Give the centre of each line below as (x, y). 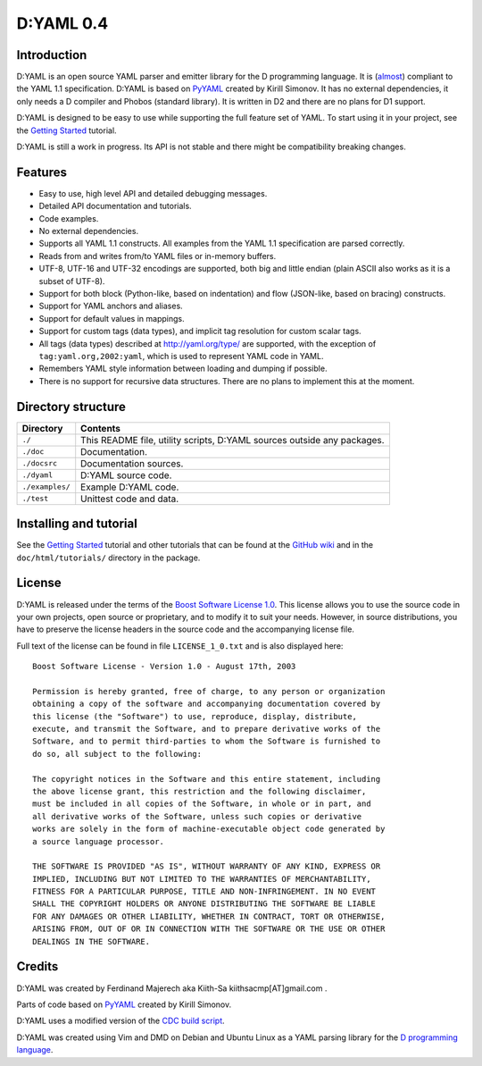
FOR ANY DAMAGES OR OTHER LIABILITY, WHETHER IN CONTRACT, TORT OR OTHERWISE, (209, 916)
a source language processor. (99, 841)
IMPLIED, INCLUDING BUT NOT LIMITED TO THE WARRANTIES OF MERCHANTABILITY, (202, 879)
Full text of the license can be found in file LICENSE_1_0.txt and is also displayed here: (180, 646)
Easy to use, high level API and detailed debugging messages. (153, 193)
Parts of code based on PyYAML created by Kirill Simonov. (124, 1004)
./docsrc (40, 463)
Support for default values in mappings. (112, 318)
